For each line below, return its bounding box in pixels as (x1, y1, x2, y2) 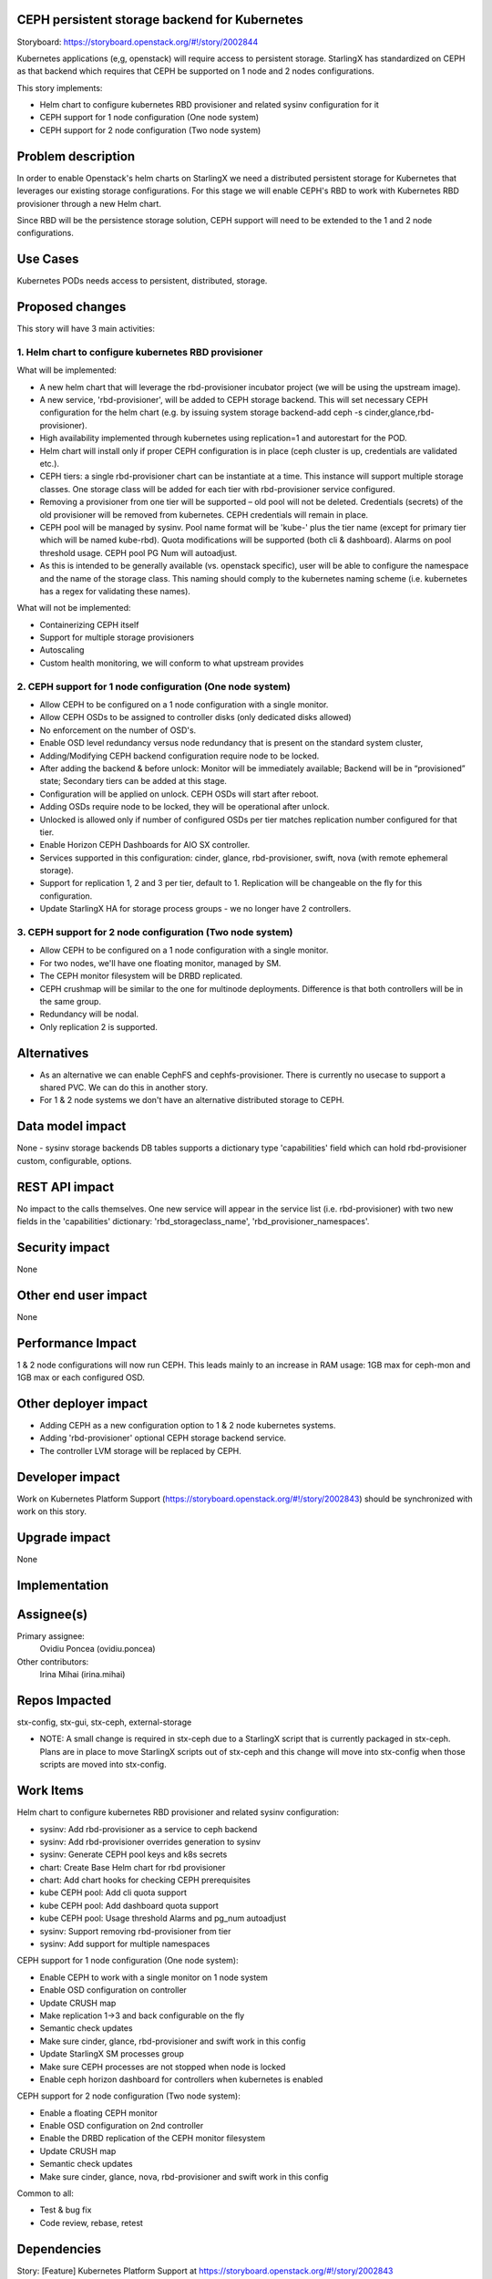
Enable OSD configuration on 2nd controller (39, 2120, 204, 2131)
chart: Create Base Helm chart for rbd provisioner (39, 1861, 226, 1872)
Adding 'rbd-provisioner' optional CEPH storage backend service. (39, 1432, 287, 1444)
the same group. (39, 995, 102, 1006)
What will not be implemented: (16, 603, 131, 614)
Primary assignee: (16, 1630, 86, 1641)
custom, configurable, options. (16, 1155, 132, 1166)
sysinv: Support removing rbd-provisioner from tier (39, 1925, 231, 1936)
